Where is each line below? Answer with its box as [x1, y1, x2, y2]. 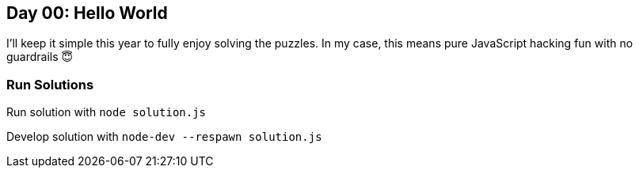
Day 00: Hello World [6, 3, 168, 23]
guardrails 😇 [6, 50, 74, 64]
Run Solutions [6, 76, 94, 93]
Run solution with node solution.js [6, 105, 207, 119]
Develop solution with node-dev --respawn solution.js [6, 130, 322, 144]
